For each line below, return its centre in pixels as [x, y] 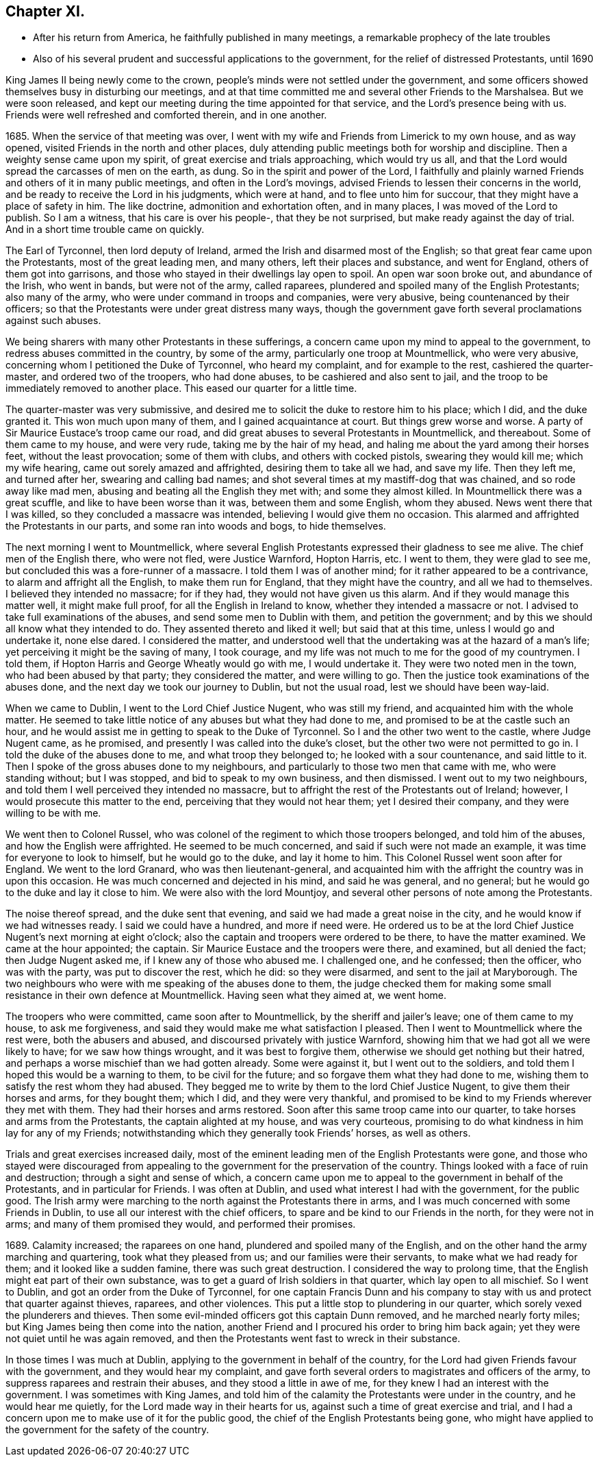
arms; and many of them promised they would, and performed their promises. [181, 1224]
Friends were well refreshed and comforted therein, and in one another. [166, 115]
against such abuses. [53, 321]
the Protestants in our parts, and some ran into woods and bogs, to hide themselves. [196, 526]
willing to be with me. [53, 813]
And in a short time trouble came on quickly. [105, 230]
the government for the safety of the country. [107, 1430]
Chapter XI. [45, 11]
